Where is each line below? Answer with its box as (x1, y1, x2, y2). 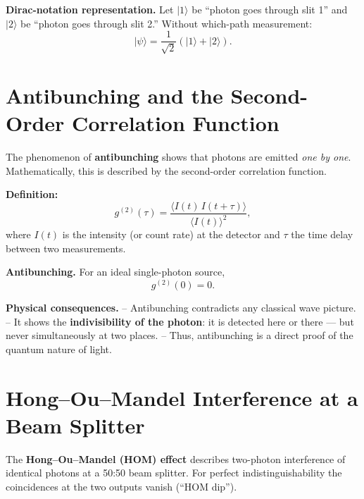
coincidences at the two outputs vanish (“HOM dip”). (6, 479, 237, 493)
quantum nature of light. (6, 341, 112, 356)
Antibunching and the (6, 80, 223, 109)
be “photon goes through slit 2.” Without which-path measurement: (20, 16, 313, 30)
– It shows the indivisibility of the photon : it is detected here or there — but (6, 314, 354, 328)
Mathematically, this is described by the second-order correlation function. (6, 163, 327, 178)
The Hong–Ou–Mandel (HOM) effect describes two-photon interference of (6, 451, 346, 466)
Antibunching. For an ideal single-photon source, (6, 264, 225, 279)
